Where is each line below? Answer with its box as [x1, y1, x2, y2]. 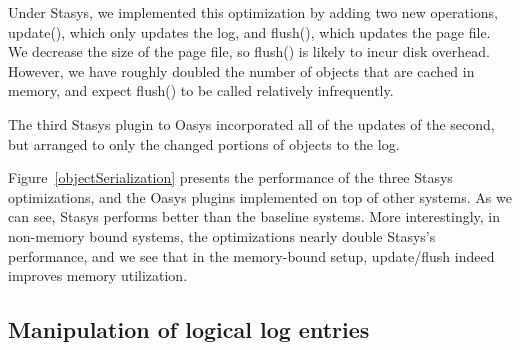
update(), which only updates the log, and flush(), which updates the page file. [8, 21, 491, 42]
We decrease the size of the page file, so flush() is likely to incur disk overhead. [8, 41, 490, 62]
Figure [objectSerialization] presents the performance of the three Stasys [8, 167, 453, 188]
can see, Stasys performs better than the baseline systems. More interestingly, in [8, 206, 501, 227]
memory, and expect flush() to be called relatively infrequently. [8, 80, 394, 101]
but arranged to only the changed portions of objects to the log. [8, 133, 400, 154]
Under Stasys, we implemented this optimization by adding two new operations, [8, 2, 498, 22]
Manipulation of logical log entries [8, 314, 370, 345]
